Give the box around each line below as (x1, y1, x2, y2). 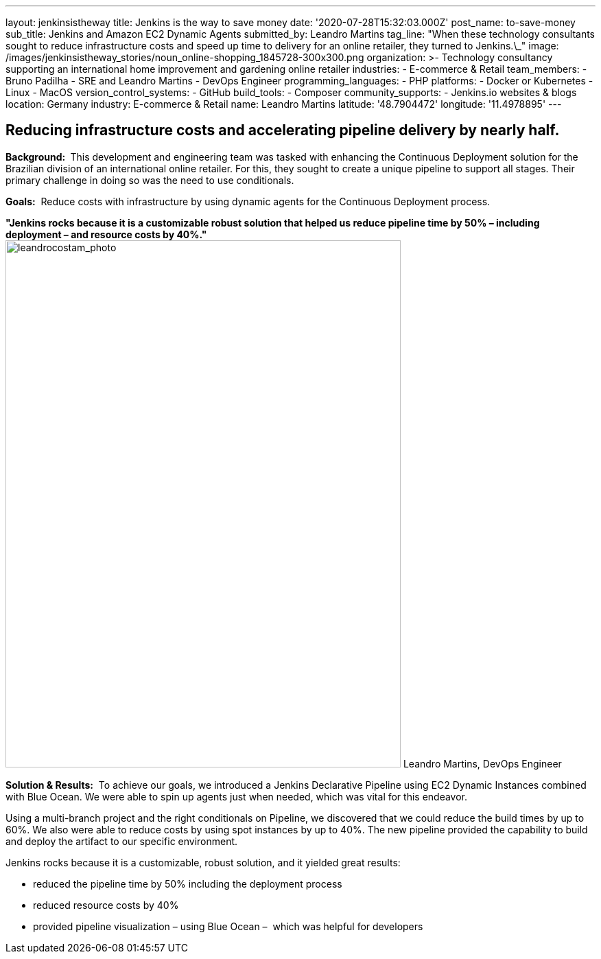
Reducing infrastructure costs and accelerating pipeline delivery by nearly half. (5, 122, 560, 139)
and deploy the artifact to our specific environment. (5, 835, 238, 847)
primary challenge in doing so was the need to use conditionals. (5, 174, 294, 186)
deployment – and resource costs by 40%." (5, 228, 207, 240)
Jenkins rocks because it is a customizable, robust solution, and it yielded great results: (5, 856, 401, 868)
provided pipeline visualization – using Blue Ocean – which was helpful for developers (33, 920, 423, 932)
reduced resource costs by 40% (33, 899, 179, 911)
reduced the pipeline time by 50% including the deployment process (33, 877, 342, 890)
